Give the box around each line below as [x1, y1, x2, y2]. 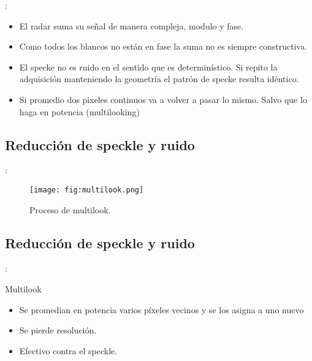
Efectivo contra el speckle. [19, 344, 118, 357]
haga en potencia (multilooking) [19, 105, 140, 118]
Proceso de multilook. [29, 203, 111, 216]
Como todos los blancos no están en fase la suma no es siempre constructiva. [19, 40, 308, 53]
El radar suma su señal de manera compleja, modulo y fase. [19, 19, 244, 32]
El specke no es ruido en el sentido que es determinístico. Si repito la [19, 60, 278, 73]
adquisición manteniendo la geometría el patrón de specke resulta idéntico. [19, 72, 299, 85]
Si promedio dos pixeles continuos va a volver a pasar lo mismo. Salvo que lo [19, 93, 307, 105]
